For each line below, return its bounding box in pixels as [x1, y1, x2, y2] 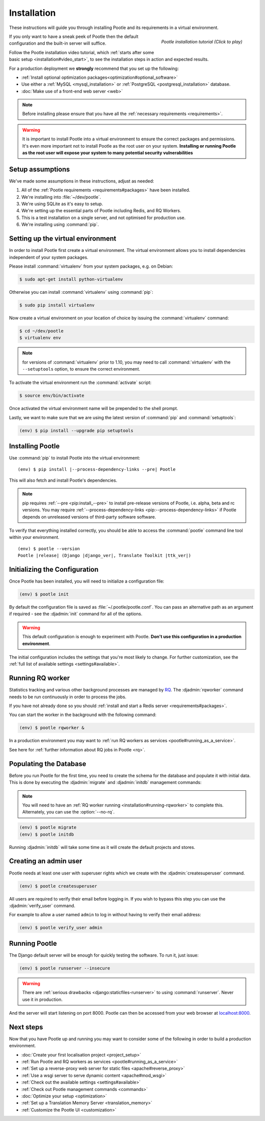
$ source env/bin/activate [19, 393, 84, 399]
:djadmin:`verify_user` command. [9, 903, 76, 908]
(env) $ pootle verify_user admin [19, 925, 103, 931]
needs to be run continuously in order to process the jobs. [9, 694, 127, 700]
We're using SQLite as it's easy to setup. [21, 201, 103, 207]
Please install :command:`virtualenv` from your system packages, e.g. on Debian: [9, 263, 173, 269]
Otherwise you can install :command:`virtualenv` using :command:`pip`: [9, 289, 153, 295]
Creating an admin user [9, 857, 82, 866]
